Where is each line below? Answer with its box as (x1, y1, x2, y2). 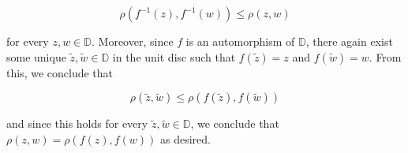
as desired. (160, 130, 211, 147)
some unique (6, 48, 66, 65)
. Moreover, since (92, 33, 174, 49)
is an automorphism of (185, 33, 295, 49)
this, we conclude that (6, 64, 114, 80)
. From (369, 48, 402, 65)
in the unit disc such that (112, 48, 236, 65)
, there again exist (305, 33, 393, 49)
